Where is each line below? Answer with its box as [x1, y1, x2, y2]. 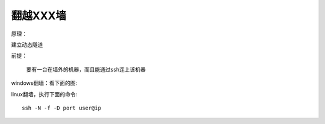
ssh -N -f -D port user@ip [22, 104, 102, 111]
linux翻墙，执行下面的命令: [11, 90, 78, 98]
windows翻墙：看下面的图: [11, 79, 78, 87]
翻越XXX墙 [11, 9, 67, 22]
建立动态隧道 [11, 41, 43, 48]
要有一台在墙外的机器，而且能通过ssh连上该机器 [26, 66, 146, 73]
